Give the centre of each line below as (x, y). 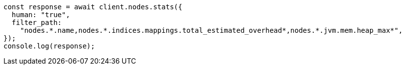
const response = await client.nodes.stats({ (93, 7)
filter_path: (37, 23)
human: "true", (41, 15)
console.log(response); (49, 46)
